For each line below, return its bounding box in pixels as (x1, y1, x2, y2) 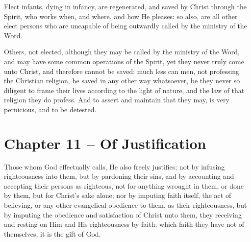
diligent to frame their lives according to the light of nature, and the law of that (4, 85, 245, 95)
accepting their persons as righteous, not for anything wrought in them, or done (4, 180, 244, 191)
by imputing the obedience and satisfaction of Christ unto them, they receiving (4, 209, 242, 219)
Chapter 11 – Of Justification (4, 133, 206, 153)
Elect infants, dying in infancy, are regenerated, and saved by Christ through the (4, 1, 247, 11)
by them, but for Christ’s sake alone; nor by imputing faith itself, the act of (4, 190, 231, 200)
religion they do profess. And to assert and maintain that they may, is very (4, 95, 229, 105)
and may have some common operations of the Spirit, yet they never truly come (4, 56, 244, 66)
